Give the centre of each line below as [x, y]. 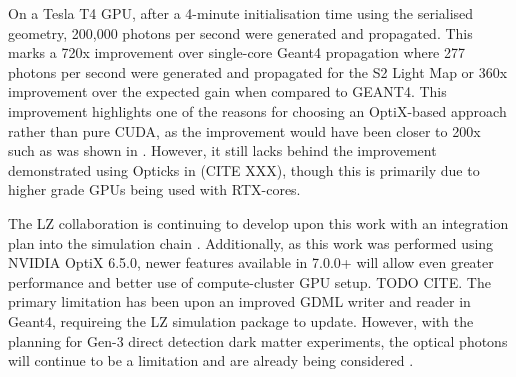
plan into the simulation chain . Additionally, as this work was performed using [251, 242]
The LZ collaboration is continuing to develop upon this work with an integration [258, 222]
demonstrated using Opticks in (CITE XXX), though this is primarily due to [244, 169]
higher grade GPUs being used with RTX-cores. [154, 189]
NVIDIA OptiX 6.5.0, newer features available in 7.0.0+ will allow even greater [251, 262]
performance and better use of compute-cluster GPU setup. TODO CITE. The [249, 281]
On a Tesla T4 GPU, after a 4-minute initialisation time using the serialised [241, 13]
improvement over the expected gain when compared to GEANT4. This [227, 91]
